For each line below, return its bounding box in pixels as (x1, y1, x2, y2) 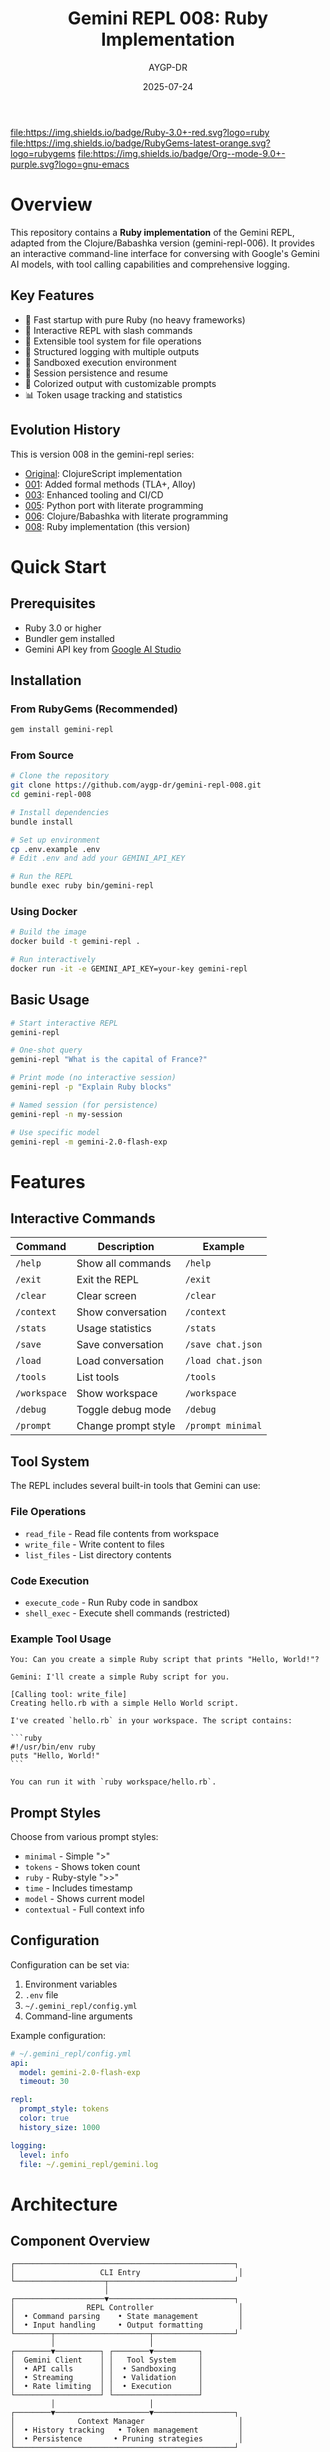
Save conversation (76, 1338, 164, 1352)
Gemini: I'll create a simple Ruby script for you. (10, 1672, 230, 1682)
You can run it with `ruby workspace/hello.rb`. (10, 1777, 217, 1787)
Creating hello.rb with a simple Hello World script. (10, 1698, 240, 1709)
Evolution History (10, 422, 121, 439)
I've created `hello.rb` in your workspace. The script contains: (10, 1716, 293, 1726)
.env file (24, 1988, 59, 2001)
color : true (19, 2113, 70, 2124)
